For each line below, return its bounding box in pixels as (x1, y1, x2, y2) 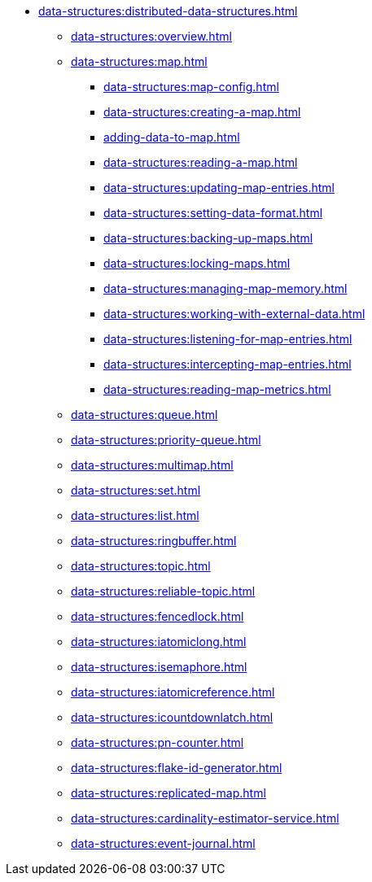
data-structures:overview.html (71, 29, 232, 43)
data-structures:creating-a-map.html (103, 105, 301, 119)
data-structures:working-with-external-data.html (103, 307, 365, 321)
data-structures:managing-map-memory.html (103, 282, 348, 295)
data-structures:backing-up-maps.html (103, 231, 313, 245)
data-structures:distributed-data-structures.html (38, 4, 298, 18)
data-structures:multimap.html (71, 458, 234, 472)
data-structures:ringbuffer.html (71, 534, 237, 548)
